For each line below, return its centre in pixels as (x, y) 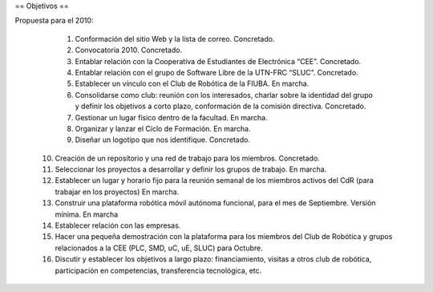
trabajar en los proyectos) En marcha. (117, 192)
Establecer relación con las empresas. (118, 225)
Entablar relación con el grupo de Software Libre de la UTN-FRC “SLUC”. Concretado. (216, 72)
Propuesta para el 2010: (54, 21)
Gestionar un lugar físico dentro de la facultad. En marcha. (171, 117)
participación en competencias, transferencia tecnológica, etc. (158, 270)
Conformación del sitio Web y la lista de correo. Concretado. (175, 39)
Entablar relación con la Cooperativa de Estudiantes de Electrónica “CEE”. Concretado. (218, 61)
